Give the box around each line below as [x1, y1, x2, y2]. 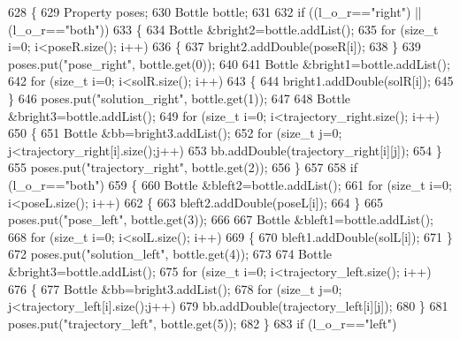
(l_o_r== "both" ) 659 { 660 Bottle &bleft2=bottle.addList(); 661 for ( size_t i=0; [8, 175, 452, 193]
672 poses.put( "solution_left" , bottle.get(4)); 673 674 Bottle [8, 245, 332, 263]
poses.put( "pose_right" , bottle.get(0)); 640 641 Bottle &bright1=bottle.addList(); [8, 54, 450, 72]
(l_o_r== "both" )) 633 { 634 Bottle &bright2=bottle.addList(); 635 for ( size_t [8, 19, 439, 38]
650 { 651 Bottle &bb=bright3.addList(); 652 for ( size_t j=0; [8, 124, 342, 142]
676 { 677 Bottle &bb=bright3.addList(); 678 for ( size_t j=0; [8, 279, 342, 298]
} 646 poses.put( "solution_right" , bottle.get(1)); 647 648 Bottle [8, 88, 351, 107]
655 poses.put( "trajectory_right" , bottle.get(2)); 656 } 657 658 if [8, 158, 358, 177]
